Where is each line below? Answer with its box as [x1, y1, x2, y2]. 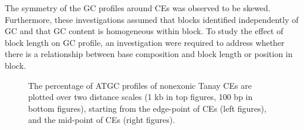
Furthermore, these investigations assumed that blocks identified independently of [5, 13, 299, 25]
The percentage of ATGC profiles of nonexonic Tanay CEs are [28, 79, 252, 91]
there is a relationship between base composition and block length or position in [5, 48, 293, 60]
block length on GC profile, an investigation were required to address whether [5, 36, 285, 48]
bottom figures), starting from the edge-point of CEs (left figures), [28, 102, 266, 114]
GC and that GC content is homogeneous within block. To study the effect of [5, 25, 283, 37]
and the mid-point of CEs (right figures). [28, 114, 175, 126]
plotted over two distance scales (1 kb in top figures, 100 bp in [28, 91, 253, 103]
